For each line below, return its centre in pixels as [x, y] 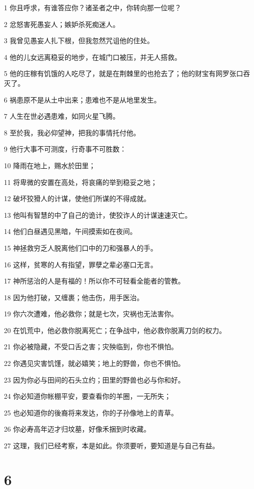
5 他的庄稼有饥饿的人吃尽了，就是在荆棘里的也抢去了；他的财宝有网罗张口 [124, 73]
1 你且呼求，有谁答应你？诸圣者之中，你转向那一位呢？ [93, 7]
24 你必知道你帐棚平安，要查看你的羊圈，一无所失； [88, 396]
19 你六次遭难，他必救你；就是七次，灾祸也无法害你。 [91, 314]
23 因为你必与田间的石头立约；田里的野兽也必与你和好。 [94, 379]
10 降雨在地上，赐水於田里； [50, 165]
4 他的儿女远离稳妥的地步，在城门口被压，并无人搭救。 [93, 57]
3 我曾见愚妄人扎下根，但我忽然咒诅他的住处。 [79, 40]
